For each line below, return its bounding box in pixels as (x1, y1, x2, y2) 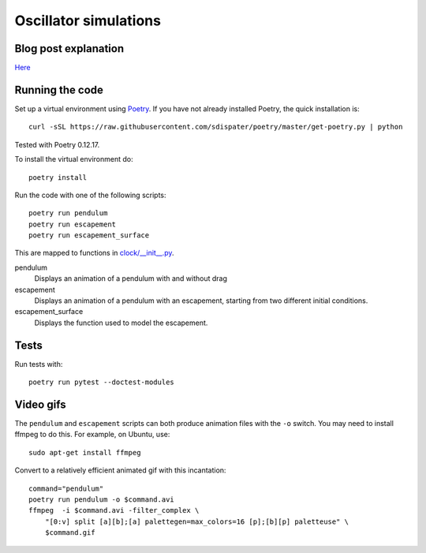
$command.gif (44, 529, 95, 537)
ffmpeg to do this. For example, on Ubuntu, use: (14, 430, 170, 439)
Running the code (14, 83, 104, 96)
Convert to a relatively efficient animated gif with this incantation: (14, 465, 226, 475)
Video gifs (14, 398, 66, 411)
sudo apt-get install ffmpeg (28, 448, 141, 457)
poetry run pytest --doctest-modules (28, 378, 175, 387)
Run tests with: (14, 359, 63, 368)
